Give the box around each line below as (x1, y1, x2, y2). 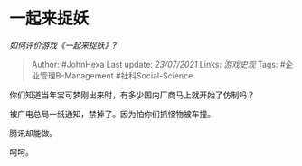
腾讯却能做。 (9, 127, 57, 138)
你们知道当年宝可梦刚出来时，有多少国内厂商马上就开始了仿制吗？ (9, 89, 255, 100)
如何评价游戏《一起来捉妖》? (9, 40, 118, 51)
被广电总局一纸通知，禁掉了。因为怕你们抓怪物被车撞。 (9, 108, 215, 119)
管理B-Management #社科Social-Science (39, 69, 193, 81)
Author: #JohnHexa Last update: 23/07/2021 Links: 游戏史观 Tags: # (31, 59, 286, 69)
